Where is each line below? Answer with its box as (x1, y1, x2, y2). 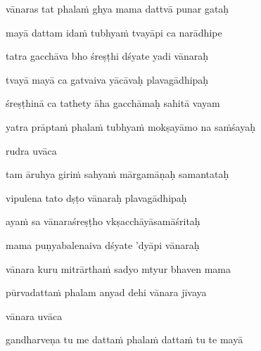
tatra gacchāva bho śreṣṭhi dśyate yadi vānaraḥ (6, 49, 209, 63)
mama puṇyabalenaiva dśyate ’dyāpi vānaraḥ (6, 237, 200, 252)
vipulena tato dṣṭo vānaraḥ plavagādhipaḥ (6, 190, 187, 205)
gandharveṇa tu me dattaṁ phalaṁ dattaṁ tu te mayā (6, 332, 243, 347)
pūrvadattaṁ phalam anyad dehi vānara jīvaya (6, 285, 207, 300)
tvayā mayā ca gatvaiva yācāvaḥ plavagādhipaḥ (6, 72, 209, 87)
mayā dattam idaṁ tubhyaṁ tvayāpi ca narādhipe (6, 25, 222, 39)
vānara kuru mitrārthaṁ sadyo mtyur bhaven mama (6, 261, 231, 276)
